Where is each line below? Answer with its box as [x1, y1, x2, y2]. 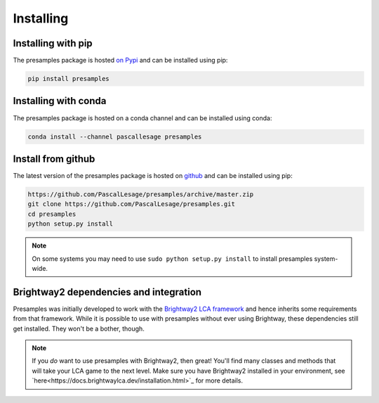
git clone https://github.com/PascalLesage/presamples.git [27, 200, 235, 208]
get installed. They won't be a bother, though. [13, 324, 145, 333]
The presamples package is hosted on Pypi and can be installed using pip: [13, 56, 228, 65]
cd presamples [27, 210, 77, 218]
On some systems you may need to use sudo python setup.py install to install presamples [32, 254, 313, 263]
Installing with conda [13, 95, 107, 107]
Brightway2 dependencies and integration [13, 286, 202, 298]
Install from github [13, 153, 95, 165]
